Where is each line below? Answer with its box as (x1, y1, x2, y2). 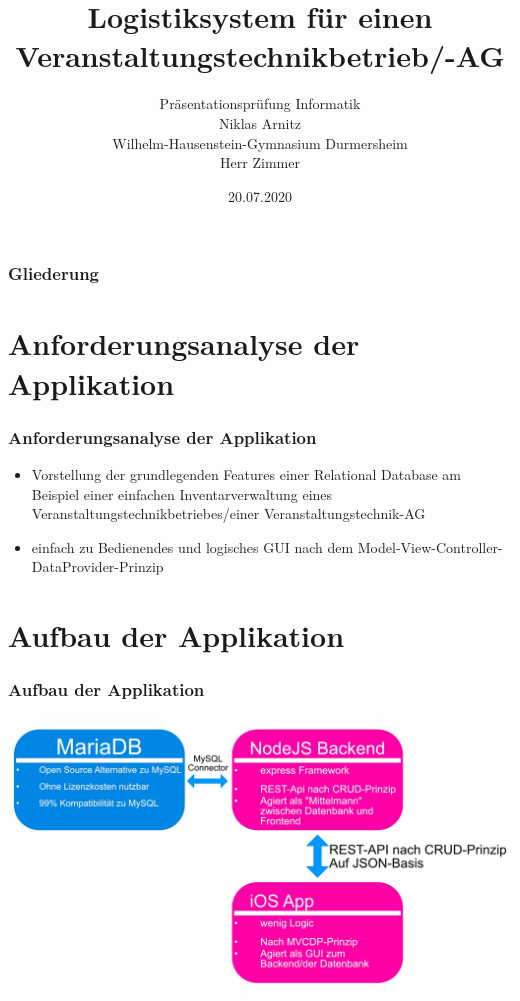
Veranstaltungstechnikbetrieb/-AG (15, 35, 505, 76)
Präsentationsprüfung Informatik (159, 93, 361, 114)
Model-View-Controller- (357, 536, 503, 557)
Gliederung (8, 261, 99, 286)
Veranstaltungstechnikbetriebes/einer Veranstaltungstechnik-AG (31, 503, 426, 524)
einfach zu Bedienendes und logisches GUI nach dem (31, 536, 354, 557)
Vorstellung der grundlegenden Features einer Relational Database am (31, 463, 461, 484)
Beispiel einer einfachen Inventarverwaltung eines (31, 483, 333, 504)
